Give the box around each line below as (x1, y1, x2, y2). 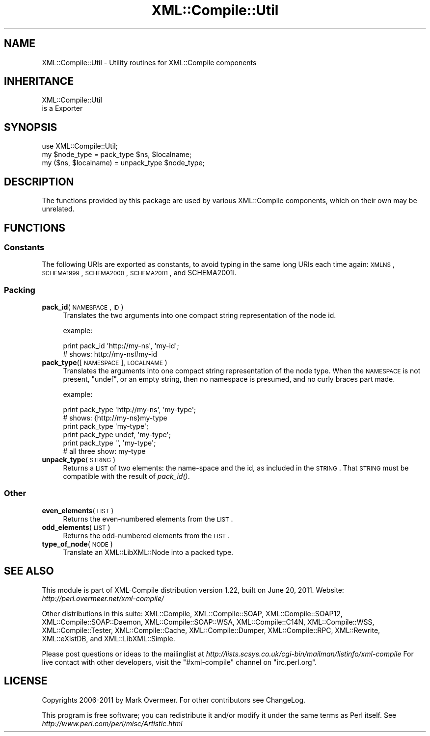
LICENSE (4, 675, 48, 687)
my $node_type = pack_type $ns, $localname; (42, 150, 192, 159)
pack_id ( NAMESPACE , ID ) (42, 303, 124, 312)
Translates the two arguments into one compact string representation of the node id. (63, 311, 336, 320)
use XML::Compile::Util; (42, 142, 118, 151)
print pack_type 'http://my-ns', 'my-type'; (63, 405, 196, 414)
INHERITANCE (4, 75, 74, 88)
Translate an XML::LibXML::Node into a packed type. (63, 548, 234, 556)
